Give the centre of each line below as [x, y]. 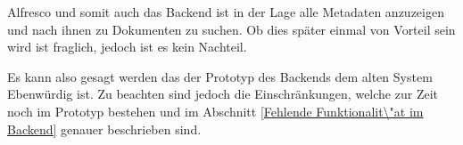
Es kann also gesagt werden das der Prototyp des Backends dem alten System [220, 76]
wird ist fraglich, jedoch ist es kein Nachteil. [127, 47]
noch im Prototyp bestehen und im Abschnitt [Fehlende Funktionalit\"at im [215, 111]
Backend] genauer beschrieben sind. [104, 129]
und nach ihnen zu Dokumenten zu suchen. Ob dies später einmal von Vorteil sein [231, 29]
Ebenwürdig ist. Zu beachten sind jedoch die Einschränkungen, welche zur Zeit [223, 94]
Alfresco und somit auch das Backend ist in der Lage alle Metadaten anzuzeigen [226, 12]
